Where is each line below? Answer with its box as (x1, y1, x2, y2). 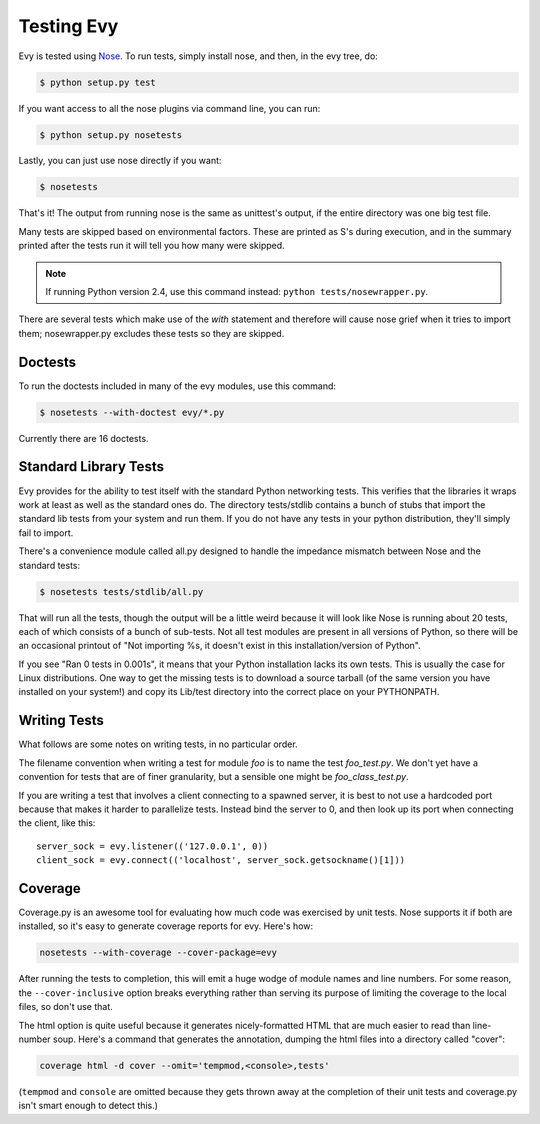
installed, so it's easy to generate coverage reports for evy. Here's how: (18, 920, 314, 932)
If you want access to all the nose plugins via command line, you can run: (18, 102, 321, 114)
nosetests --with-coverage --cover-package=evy (39, 947, 277, 959)
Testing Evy (18, 15, 119, 37)
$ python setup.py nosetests (39, 129, 183, 140)
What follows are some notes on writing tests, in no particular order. (18, 738, 299, 750)
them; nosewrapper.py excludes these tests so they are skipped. (18, 327, 285, 339)
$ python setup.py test (39, 76, 157, 88)
